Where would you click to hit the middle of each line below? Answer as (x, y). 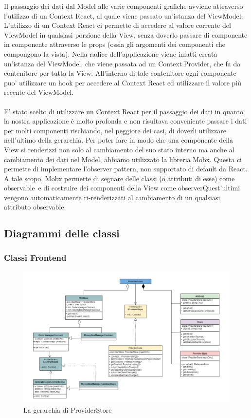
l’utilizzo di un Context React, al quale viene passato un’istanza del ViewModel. (124, 15)
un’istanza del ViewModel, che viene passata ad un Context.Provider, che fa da (122, 63)
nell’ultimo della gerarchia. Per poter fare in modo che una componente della (118, 140)
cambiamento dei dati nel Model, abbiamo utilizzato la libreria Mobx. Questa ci (123, 159)
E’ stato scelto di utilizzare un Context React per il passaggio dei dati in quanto (124, 111)
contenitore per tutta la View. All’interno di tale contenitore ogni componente (120, 73)
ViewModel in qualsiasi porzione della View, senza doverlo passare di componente (126, 34)
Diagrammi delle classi (62, 233)
